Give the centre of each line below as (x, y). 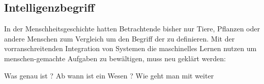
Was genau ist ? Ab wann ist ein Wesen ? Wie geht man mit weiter (109, 75)
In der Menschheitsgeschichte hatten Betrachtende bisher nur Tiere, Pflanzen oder (132, 29)
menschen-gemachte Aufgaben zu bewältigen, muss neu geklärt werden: (115, 58)
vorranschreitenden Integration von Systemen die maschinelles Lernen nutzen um (130, 48)
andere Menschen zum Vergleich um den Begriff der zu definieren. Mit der (120, 38)
